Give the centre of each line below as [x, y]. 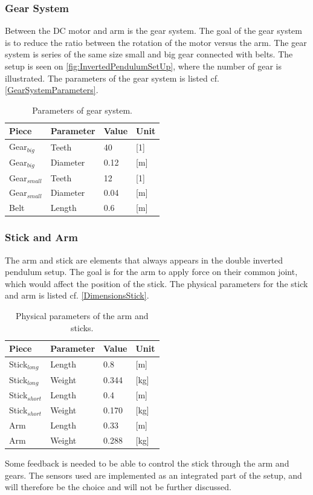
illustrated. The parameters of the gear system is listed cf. [112, 78]
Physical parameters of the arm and [82, 315]
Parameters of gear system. [82, 110]
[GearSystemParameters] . [52, 90]
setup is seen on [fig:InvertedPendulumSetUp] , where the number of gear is [144, 66]
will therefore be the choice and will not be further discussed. [118, 487]
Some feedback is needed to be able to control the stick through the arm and [147, 463]
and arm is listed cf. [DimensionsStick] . [77, 295]
